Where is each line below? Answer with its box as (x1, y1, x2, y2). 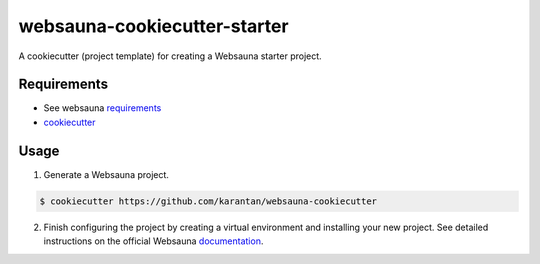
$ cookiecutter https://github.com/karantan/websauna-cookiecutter (39, 195, 378, 207)
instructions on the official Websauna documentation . (43, 235, 264, 247)
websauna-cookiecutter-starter (18, 15, 289, 37)
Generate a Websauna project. (43, 168, 170, 180)
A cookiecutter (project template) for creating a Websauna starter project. (18, 50, 322, 62)
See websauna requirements (43, 102, 162, 114)
